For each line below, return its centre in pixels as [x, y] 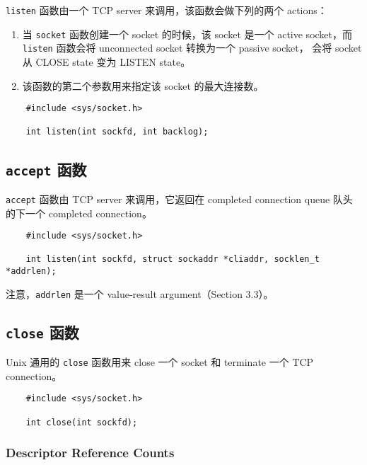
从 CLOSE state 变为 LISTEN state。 [106, 61]
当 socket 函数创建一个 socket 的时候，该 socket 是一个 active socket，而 [187, 34]
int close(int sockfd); [82, 422]
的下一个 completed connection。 [79, 213]
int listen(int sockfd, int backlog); [117, 132]
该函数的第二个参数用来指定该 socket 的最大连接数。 [143, 85]
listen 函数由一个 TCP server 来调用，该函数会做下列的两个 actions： [167, 10]
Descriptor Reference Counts [90, 453]
